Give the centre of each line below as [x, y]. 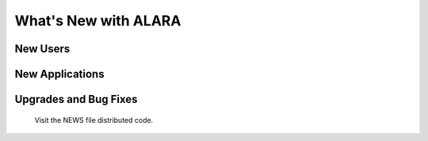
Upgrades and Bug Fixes [76, 99]
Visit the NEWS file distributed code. [94, 120]
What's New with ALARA [98, 21]
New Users [42, 49]
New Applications [59, 74]
